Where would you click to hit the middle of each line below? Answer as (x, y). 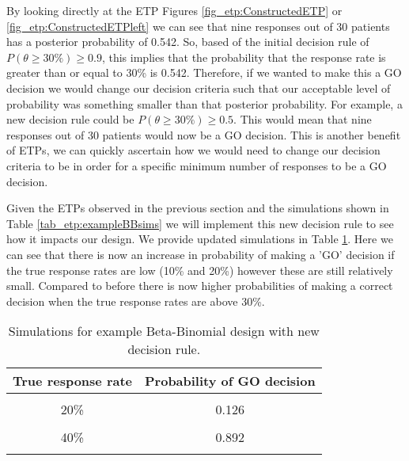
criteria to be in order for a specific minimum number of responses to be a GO (197, 165)
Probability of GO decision (230, 381)
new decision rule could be (70, 119)
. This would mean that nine (303, 119)
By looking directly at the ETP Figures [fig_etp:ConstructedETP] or (174, 10)
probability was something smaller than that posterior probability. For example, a (204, 103)
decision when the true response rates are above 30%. (136, 301)
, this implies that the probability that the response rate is (244, 57)
